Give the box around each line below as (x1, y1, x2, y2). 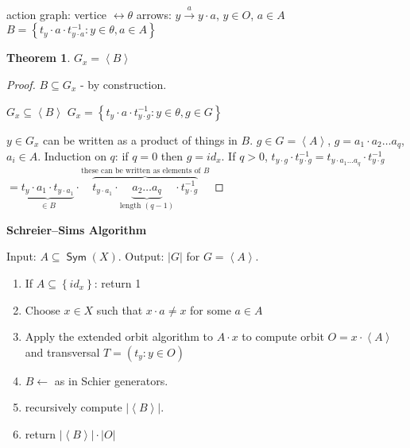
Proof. (6, 75, 36, 92)
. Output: (118, 248, 164, 265)
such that (96, 301, 143, 318)
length (119, 202, 141, 210)
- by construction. (79, 75, 167, 92)
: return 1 (94, 274, 141, 291)
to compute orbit (242, 328, 324, 345)
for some (190, 301, 231, 318)
